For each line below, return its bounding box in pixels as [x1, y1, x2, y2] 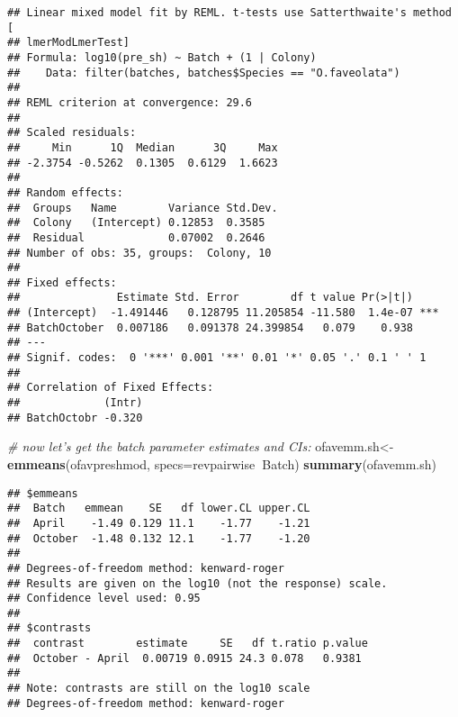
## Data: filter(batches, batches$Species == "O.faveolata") [7, 66, 400, 79]
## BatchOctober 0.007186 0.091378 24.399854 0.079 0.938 [7, 321, 414, 334]
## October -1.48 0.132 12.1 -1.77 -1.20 [7, 531, 310, 545]
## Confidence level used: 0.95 [7, 592, 201, 605]
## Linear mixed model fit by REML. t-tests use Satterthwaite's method [7, 6, 452, 19]
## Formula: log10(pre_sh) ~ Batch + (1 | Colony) [7, 50, 317, 64]
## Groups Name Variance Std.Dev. [7, 201, 278, 214]
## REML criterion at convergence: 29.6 [7, 95, 253, 109]
